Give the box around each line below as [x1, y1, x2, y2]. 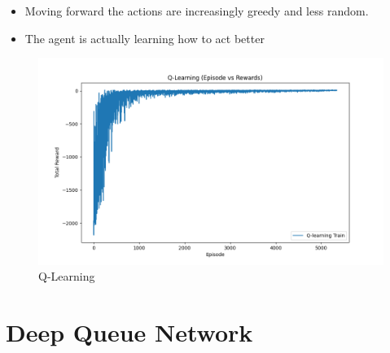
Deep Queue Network [6, 315, 253, 348]
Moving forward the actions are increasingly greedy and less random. [24, 2, 369, 19]
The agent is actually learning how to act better [24, 29, 265, 46]
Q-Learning [38, 268, 95, 285]
